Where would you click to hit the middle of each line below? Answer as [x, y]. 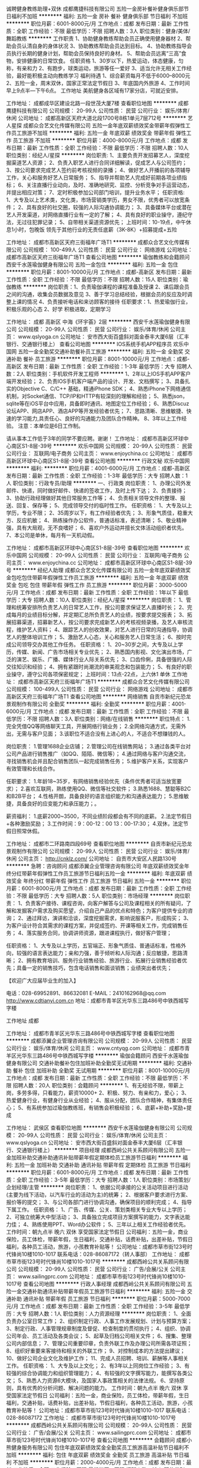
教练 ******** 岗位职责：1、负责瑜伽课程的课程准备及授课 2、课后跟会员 [100, 287]
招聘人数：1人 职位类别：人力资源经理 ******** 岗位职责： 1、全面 [110, 1314]
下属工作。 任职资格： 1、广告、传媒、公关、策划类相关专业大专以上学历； [97, 1210]
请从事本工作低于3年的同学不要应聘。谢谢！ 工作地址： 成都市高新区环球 [95, 438]
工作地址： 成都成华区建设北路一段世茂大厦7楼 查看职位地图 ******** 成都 [97, 103]
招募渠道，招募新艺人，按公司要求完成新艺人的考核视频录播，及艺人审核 [99, 622]
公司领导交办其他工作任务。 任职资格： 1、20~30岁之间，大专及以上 [94, 644]
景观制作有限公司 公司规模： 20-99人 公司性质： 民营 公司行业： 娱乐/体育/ [98, 851]
